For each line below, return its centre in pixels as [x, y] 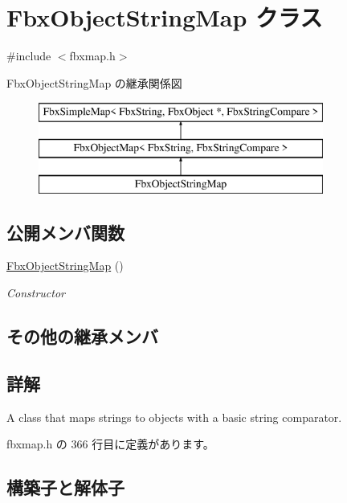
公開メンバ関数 [65, 232]
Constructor [36, 293]
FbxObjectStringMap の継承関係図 [94, 82]
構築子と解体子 [65, 487]
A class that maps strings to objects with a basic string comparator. [174, 417]
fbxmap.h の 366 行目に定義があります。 [110, 444]
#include [29, 56]
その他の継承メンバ [82, 336]
